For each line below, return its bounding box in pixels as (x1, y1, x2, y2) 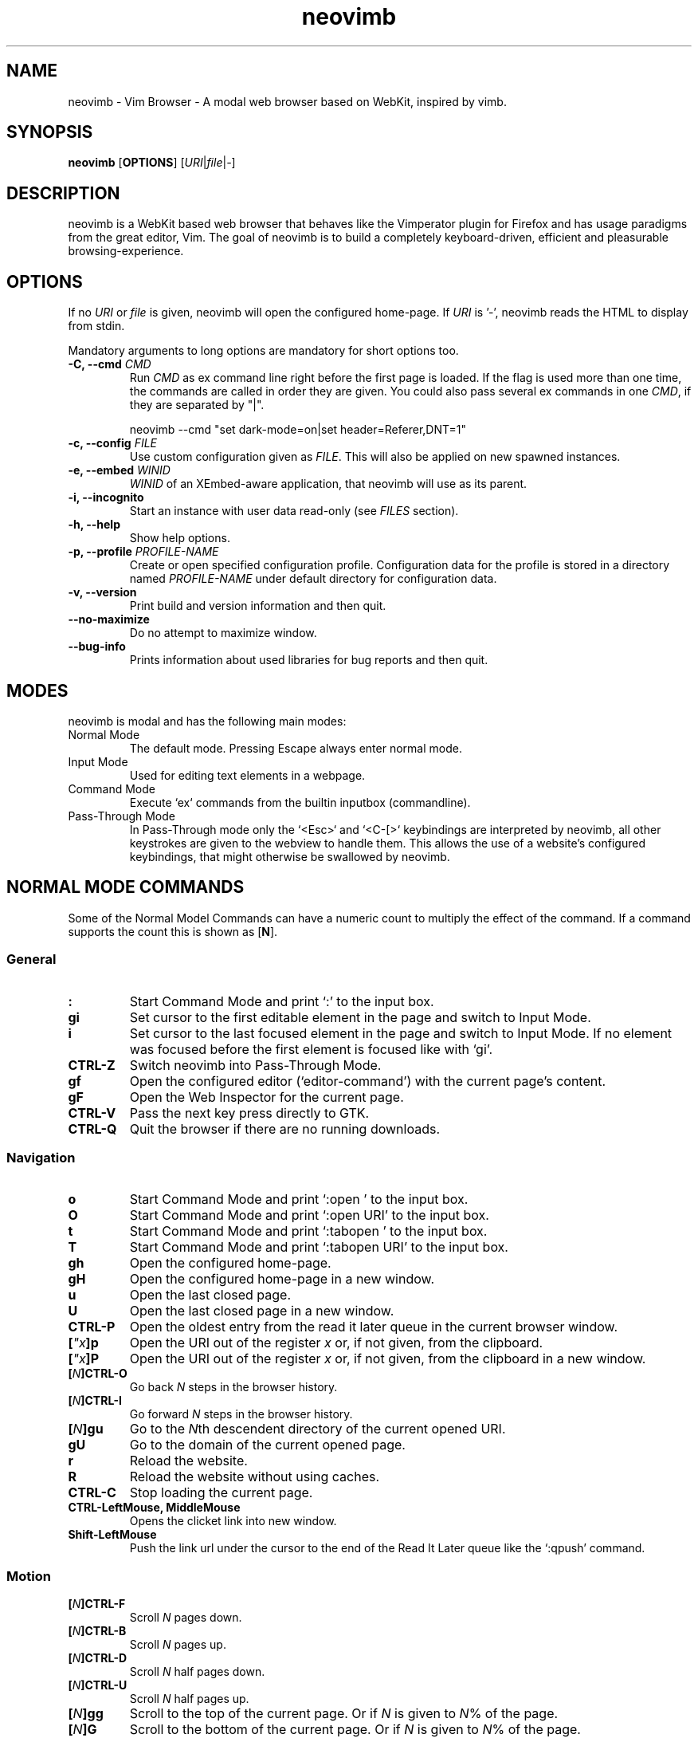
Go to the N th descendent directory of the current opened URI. (129, 1421, 506, 1437)
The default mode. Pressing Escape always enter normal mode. (129, 741, 462, 755)
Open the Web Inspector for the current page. (129, 1088, 404, 1105)
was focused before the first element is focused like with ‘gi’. (129, 1040, 492, 1057)
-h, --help (68, 517, 120, 532)
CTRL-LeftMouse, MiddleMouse (68, 1500, 241, 1515)
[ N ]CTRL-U (68, 1678, 127, 1693)
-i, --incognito (68, 490, 144, 505)
